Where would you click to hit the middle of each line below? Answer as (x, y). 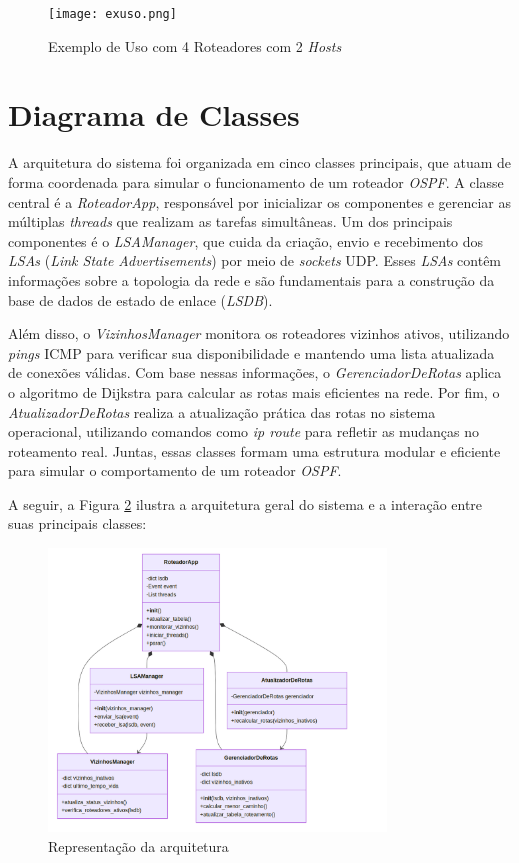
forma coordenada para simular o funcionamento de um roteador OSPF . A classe (256, 181)
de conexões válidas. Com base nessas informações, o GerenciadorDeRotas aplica (255, 372)
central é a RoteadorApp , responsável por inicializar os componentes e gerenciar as (260, 201)
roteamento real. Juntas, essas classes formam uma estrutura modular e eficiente (254, 450)
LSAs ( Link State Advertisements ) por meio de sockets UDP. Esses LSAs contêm (255, 260)
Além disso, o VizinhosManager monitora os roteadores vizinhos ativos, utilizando (259, 333)
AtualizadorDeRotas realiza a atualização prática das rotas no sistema (222, 411)
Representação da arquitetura (138, 845)
